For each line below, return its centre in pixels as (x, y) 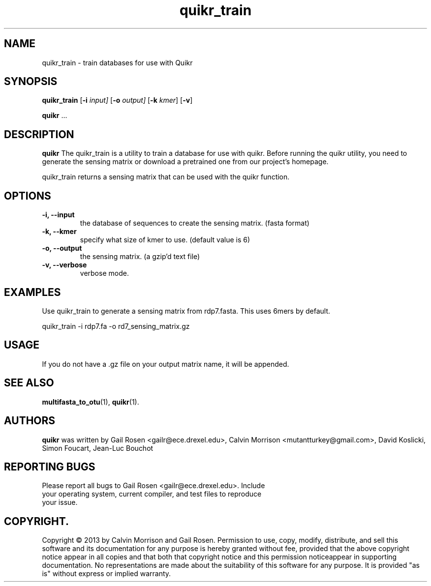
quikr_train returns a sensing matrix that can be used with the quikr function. (166, 177)
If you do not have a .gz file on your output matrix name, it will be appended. (166, 364)
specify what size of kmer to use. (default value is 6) (165, 240)
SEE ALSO (29, 383)
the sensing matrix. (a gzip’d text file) (140, 257)
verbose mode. (104, 273)
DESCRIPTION (39, 134)
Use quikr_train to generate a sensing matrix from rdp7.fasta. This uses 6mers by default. (186, 311)
